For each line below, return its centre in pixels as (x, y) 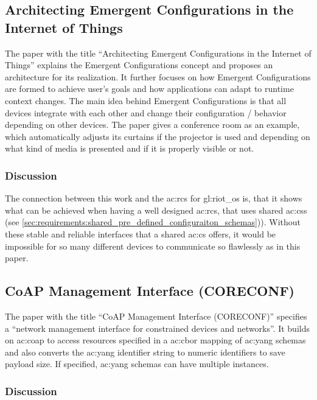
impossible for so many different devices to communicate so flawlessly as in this (153, 246)
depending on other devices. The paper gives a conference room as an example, (152, 125)
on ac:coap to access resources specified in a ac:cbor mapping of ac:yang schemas (155, 340)
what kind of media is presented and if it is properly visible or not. (130, 148)
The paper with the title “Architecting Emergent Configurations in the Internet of (158, 53)
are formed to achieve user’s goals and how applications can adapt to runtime (149, 89)
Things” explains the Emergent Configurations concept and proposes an (139, 65)
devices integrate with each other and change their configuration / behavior (146, 112)
